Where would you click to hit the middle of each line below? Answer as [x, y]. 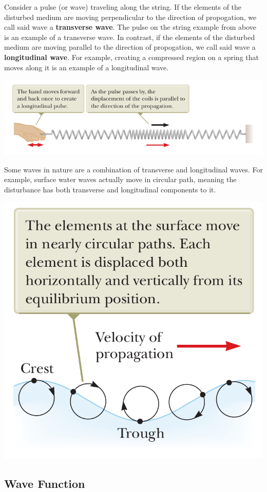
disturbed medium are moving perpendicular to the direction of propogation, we [130, 17]
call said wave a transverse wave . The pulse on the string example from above [130, 27]
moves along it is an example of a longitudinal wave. [87, 67]
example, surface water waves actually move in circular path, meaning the [120, 179]
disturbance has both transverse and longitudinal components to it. [110, 189]
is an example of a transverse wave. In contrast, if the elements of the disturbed [130, 37]
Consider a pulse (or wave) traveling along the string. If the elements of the [123, 7]
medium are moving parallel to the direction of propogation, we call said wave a [130, 47]
